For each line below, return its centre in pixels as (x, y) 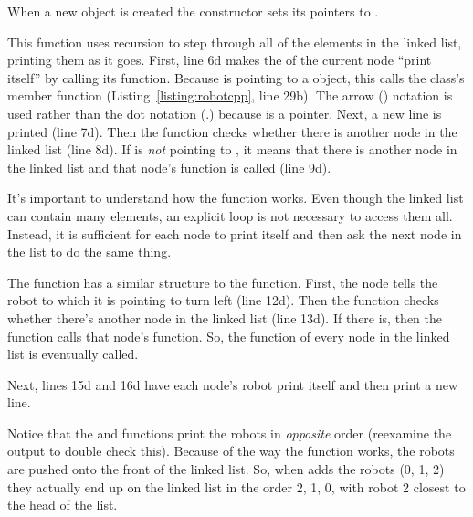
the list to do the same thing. (89, 252)
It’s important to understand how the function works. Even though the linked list (236, 198)
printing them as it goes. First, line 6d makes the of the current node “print (220, 60)
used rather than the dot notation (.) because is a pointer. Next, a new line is (225, 113)
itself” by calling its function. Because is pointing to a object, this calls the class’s (236, 77)
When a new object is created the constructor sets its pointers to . (193, 11)
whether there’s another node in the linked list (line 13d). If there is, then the (225, 317)
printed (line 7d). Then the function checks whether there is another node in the (232, 131)
